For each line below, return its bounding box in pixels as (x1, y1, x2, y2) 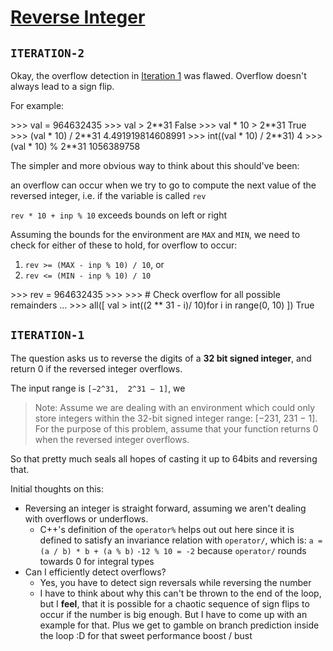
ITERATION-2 (10, 46, 85, 60)
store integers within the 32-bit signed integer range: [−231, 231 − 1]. (34, 412, 318, 424)
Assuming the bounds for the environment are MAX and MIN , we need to (10, 229, 301, 240)
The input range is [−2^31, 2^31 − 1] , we (10, 382, 186, 394)
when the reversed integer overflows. (34, 433, 190, 445)
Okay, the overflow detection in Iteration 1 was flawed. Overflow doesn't (10, 70, 307, 81)
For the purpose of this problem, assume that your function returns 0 (34, 422, 319, 435)
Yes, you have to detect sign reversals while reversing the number (39, 576, 312, 588)
